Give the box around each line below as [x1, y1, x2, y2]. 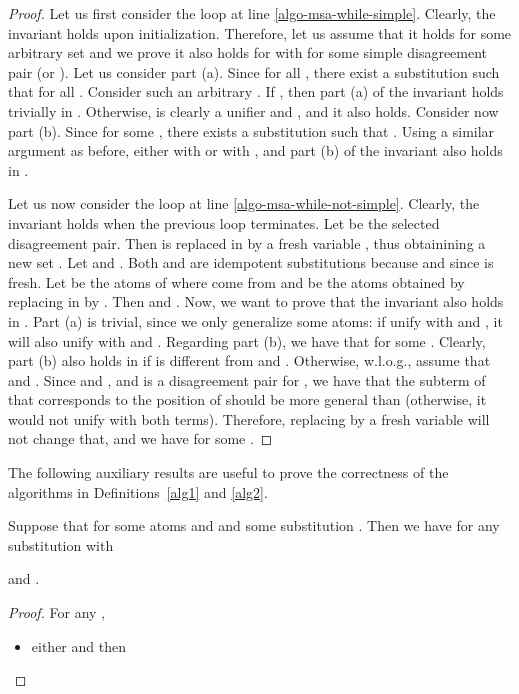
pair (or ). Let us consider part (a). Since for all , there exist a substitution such [8, 61, 500, 82]
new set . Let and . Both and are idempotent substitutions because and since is [8, 252, 494, 273]
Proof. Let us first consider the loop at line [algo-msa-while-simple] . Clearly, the [8, 3, 496, 23]
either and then [31, 635, 126, 656]
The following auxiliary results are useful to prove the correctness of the [8, 462, 449, 483]
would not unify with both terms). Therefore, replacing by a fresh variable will [8, 408, 490, 429]
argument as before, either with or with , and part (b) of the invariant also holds [8, 140, 503, 161]
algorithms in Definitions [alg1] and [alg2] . [8, 481, 268, 502]
